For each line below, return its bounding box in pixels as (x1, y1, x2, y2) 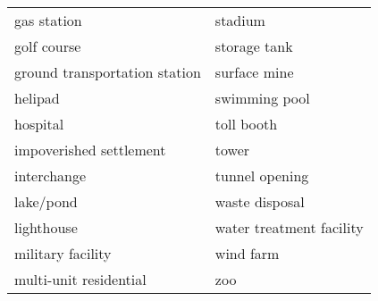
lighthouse (14, 217, 78, 238)
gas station (14, 10, 82, 30)
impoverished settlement (14, 139, 166, 160)
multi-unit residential (14, 269, 147, 289)
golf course (14, 36, 81, 56)
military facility (14, 243, 112, 263)
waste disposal (214, 191, 305, 212)
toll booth (214, 113, 278, 134)
